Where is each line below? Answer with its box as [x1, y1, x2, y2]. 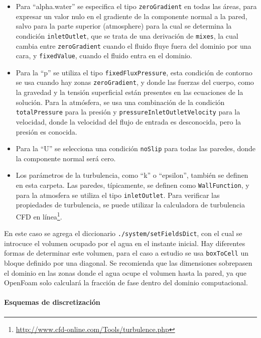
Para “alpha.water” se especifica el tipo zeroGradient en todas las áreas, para [16, 1, 257, 11]
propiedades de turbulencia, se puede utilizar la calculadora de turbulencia [16, 199, 245, 210]
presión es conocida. [16, 126, 77, 137]
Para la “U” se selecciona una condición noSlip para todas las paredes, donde [16, 143, 256, 154]
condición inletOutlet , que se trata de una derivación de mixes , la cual [16, 30, 238, 41]
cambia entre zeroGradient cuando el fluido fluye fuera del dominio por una [16, 40, 251, 51]
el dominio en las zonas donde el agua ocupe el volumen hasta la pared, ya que [4, 267, 246, 278]
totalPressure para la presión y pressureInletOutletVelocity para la [16, 106, 240, 117]
